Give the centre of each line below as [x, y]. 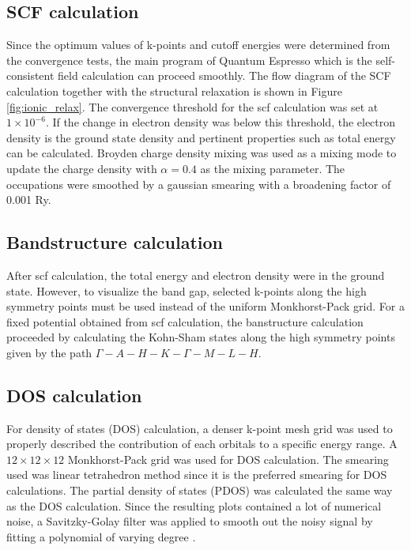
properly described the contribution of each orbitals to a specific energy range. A [202, 444]
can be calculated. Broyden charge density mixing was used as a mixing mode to [202, 153]
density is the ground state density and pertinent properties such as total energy [201, 137]
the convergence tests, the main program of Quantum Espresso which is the [189, 60]
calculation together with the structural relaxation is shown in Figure [174, 90]
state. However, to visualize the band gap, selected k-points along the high [187, 290]
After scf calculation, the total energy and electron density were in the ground [196, 275]
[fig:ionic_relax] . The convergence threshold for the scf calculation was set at [192, 106]
